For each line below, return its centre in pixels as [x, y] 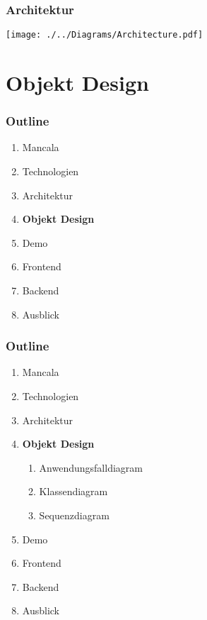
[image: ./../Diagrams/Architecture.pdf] [105, 35]
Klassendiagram [73, 491]
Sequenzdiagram [74, 515]
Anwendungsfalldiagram [91, 467]
